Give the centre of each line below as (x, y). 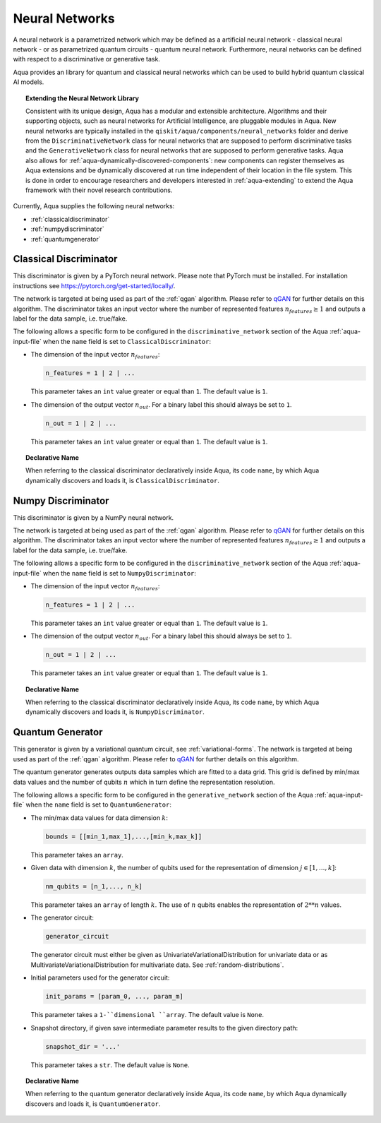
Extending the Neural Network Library (82, 98)
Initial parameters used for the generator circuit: (100, 978)
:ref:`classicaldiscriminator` (70, 219)
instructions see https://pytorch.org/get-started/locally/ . (94, 285)
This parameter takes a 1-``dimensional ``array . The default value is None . (147, 1015)
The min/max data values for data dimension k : (99, 818)
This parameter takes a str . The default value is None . (110, 1065)
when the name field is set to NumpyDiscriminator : (120, 573)
